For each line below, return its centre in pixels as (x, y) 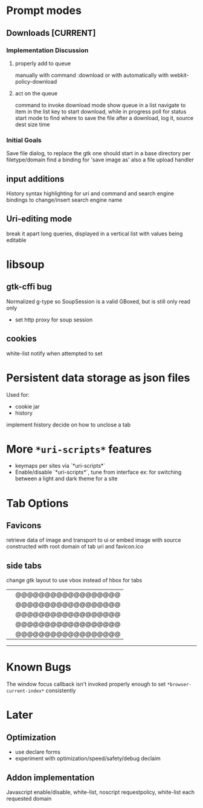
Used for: (18, 394)
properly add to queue (43, 63)
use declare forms (37, 752)
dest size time (32, 124)
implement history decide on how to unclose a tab (69, 425)
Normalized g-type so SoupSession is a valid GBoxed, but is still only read (98, 301)
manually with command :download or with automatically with (92, 75)
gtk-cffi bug (29, 287)
